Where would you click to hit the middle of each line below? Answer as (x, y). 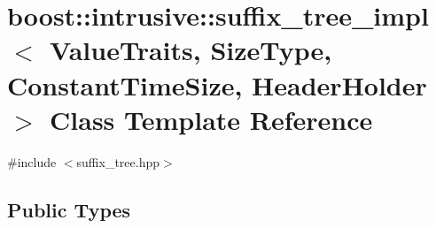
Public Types (69, 209)
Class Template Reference (211, 119)
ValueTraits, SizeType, (191, 50)
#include (32, 161)
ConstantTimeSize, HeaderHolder (217, 84)
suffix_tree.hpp (118, 161)
